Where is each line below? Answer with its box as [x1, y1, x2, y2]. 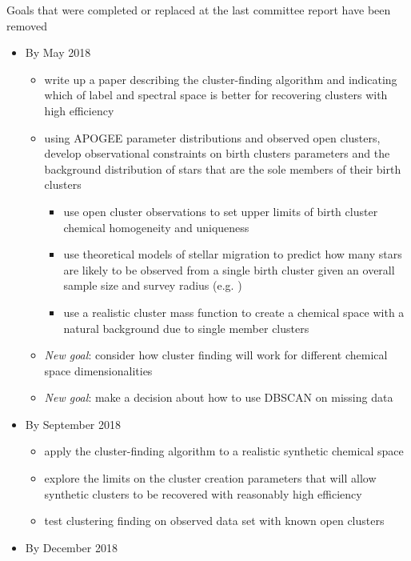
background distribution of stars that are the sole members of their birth [44, 160, 401, 177]
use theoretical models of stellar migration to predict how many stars [63, 246, 402, 262]
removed [6, 17, 47, 34]
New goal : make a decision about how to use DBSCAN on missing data [44, 389, 393, 406]
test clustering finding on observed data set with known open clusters [44, 512, 385, 529]
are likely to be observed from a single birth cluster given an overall [63, 261, 395, 278]
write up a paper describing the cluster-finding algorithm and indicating [44, 70, 397, 87]
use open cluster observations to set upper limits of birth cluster [63, 202, 378, 219]
